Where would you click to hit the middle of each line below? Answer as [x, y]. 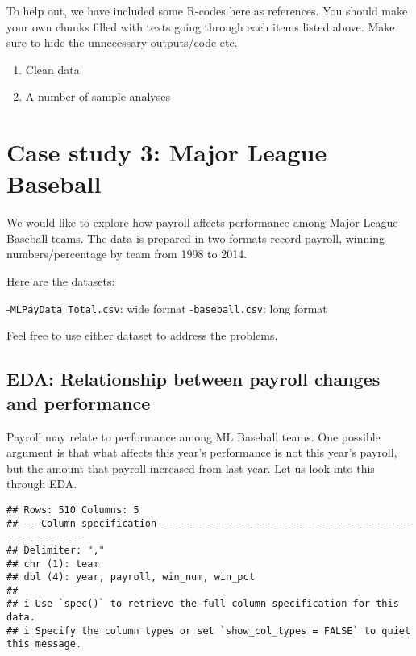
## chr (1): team [53, 564]
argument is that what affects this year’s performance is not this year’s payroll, [202, 452]
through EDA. [42, 484]
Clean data [52, 69]
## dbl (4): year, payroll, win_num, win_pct [131, 577]
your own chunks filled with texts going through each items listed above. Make [201, 26]
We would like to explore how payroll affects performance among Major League [202, 222]
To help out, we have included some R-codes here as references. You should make [207, 10]
